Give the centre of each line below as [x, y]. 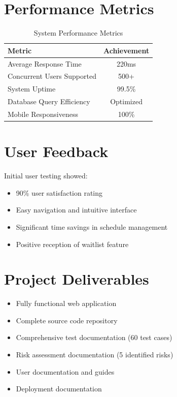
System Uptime [32, 89]
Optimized [126, 101]
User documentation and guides [65, 371]
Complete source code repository [67, 320]
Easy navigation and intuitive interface [76, 210]
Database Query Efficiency [49, 101]
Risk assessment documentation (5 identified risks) [95, 355]
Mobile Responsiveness [43, 114]
